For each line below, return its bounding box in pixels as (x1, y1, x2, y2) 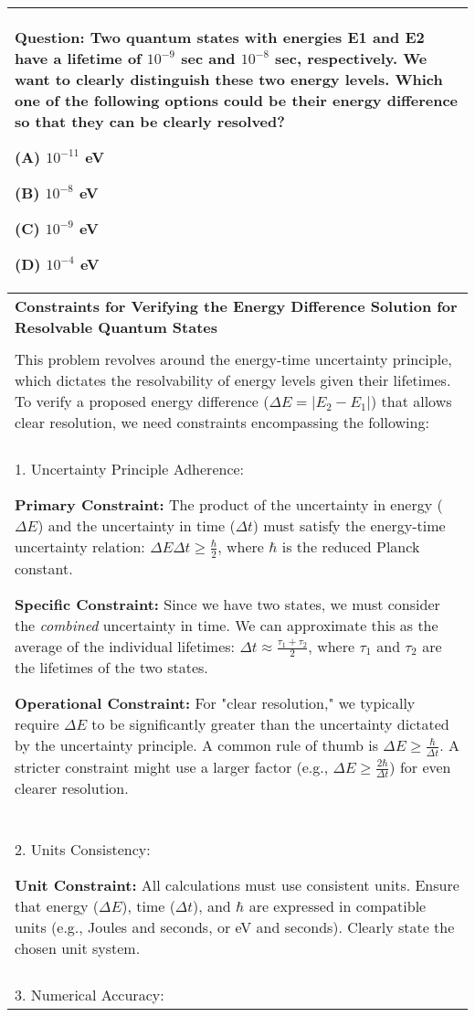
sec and (181, 48, 236, 69)
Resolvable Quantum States (15, 316, 218, 337)
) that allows (371, 391, 452, 412)
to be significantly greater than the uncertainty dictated (91, 713, 449, 735)
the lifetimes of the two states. (15, 657, 208, 679)
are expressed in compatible (248, 895, 427, 917)
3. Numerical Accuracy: (15, 984, 164, 1006)
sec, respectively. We (275, 48, 427, 69)
